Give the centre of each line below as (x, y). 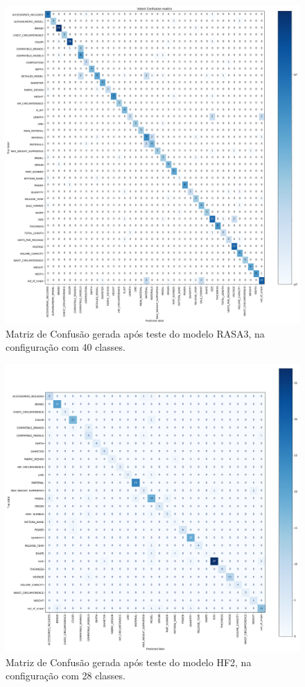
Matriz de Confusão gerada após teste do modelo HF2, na (129, 662)
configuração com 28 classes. (66, 676)
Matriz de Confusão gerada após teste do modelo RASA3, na (135, 333)
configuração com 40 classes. (66, 347)
